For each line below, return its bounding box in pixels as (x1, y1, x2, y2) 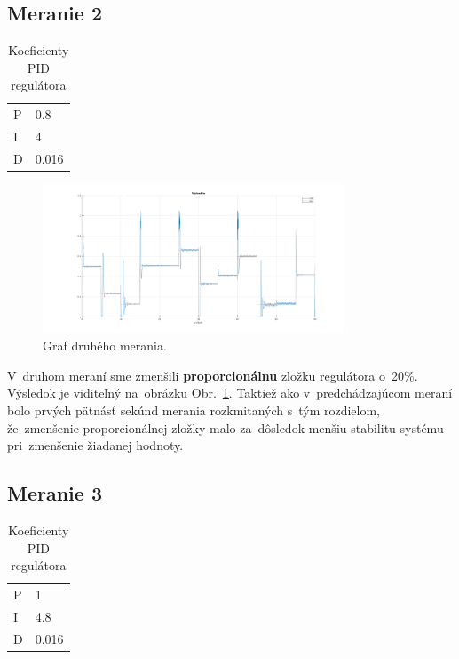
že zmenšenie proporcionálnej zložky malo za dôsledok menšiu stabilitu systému (7, 418, 444, 437)
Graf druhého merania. (43, 336, 167, 355)
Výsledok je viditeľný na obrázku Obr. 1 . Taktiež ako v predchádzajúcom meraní (7, 383, 453, 402)
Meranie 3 (7, 479, 102, 507)
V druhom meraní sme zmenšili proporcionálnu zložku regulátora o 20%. (7, 366, 418, 384)
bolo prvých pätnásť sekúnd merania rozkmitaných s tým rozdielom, (7, 400, 381, 419)
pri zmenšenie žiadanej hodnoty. (7, 436, 184, 454)
